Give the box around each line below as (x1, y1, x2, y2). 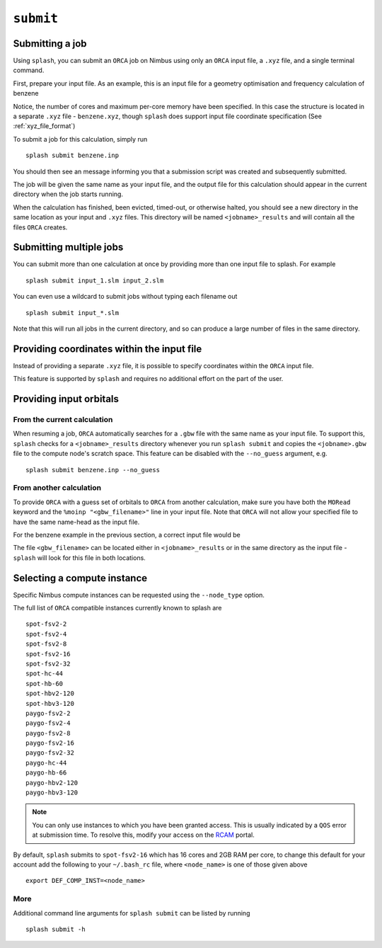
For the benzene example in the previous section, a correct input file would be (13, 530, 241, 539)
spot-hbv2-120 (25, 690, 74, 697)
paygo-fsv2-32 (25, 749, 74, 757)
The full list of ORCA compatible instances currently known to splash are (13, 604, 222, 612)
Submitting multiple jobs (13, 241, 124, 253)
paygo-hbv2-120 (25, 779, 79, 787)
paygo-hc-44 (25, 758, 67, 767)
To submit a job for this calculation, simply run (13, 135, 148, 143)
